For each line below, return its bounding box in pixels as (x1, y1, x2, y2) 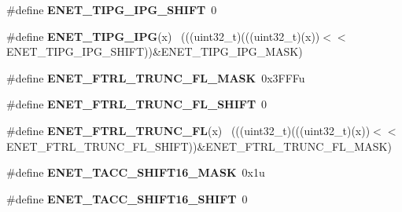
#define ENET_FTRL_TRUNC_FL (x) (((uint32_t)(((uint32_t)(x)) (6, 122, 371, 138)
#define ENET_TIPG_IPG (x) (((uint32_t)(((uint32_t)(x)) (6, 27, 320, 44)
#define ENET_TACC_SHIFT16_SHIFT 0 (6, 190, 248, 207)
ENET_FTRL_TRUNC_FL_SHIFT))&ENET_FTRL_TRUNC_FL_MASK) (6, 137, 392, 154)
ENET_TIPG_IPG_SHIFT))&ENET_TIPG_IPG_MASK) (6, 43, 303, 60)
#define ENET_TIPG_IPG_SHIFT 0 (6, 2, 217, 17)
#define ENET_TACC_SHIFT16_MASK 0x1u (6, 164, 265, 181)
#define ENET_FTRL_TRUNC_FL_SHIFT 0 (6, 96, 267, 112)
